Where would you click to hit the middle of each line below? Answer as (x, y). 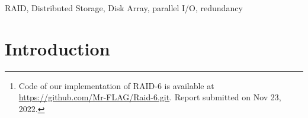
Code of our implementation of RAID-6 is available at (116, 85)
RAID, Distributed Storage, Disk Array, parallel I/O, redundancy (124, 8)
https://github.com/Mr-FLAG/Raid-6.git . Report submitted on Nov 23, (150, 97)
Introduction (57, 48)
